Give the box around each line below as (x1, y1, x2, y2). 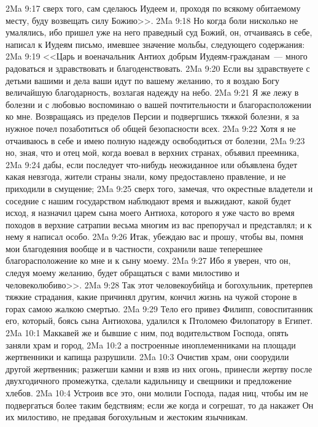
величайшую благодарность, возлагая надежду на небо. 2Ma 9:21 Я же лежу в (6, 86, 299, 99)
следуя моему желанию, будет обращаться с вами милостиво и (6, 266, 240, 279)
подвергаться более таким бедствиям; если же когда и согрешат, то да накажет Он (6, 398, 314, 411)
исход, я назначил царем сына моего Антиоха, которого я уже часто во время (6, 206, 295, 219)
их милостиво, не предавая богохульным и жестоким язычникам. (6, 410, 248, 423)
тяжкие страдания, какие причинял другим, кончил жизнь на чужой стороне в (6, 290, 297, 303)
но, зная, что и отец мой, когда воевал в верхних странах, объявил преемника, (6, 146, 300, 159)
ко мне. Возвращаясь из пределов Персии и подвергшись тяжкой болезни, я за (6, 110, 300, 123)
